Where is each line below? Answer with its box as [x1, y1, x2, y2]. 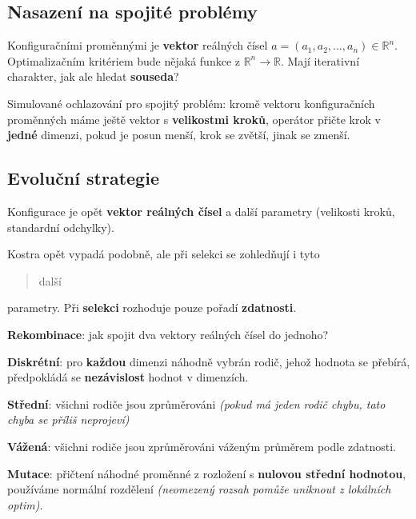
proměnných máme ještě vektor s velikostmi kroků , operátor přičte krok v [7, 110, 381, 127]
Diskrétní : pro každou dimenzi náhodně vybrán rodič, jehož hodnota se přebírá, [7, 353, 410, 369]
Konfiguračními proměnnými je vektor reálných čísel [7, 37, 268, 54]
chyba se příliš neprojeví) [7, 411, 130, 428]
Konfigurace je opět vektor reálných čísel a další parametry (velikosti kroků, [7, 202, 395, 219]
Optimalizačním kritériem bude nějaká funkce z [7, 52, 240, 69]
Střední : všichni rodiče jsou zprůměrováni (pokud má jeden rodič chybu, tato [7, 395, 386, 412]
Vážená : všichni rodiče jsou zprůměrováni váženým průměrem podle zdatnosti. [7, 437, 397, 454]
